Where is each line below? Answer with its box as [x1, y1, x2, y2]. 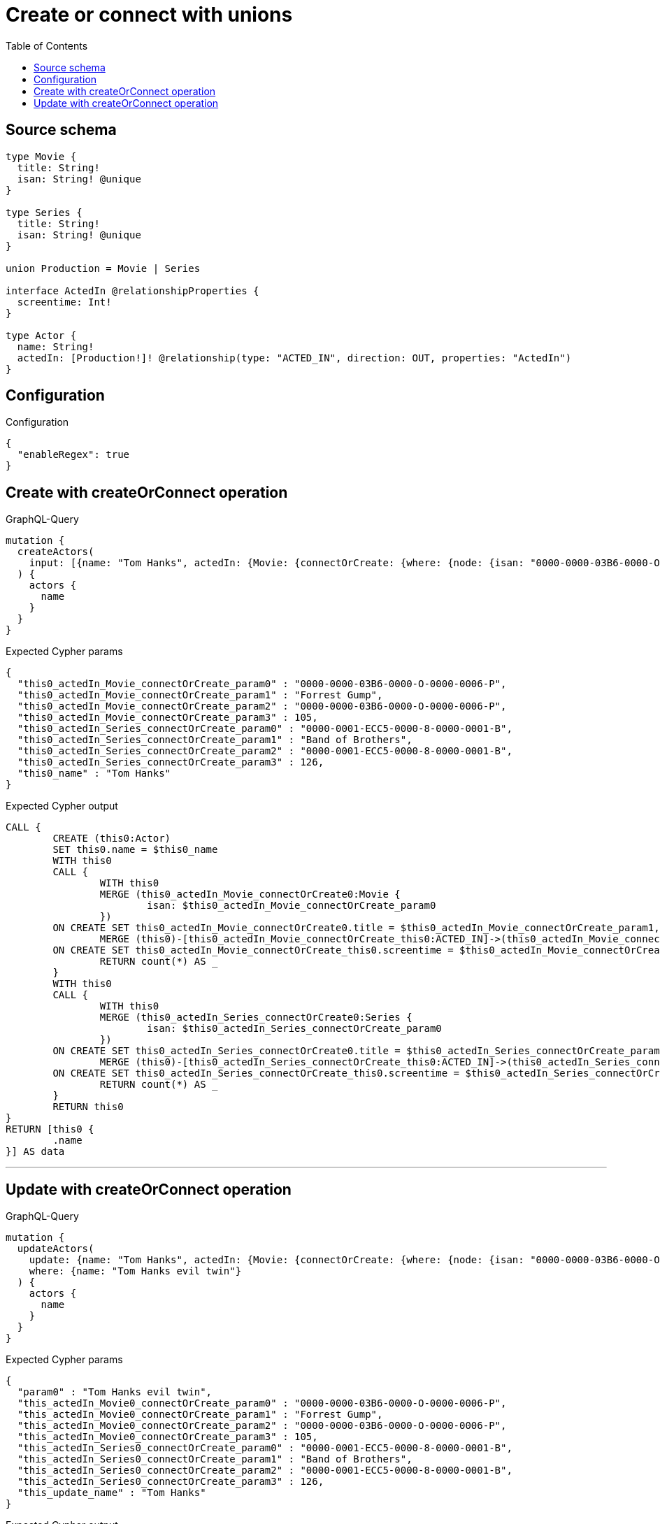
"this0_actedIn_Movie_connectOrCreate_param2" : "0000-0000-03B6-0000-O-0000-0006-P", [17, 700, 507, 712]
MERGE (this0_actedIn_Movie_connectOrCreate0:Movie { [99, 889, 401, 900]
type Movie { [6, 150, 77, 162]
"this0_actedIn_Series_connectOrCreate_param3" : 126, [17, 756, 324, 768]
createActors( [17, 546, 94, 558]
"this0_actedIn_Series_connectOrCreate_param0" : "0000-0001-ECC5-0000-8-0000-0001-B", [17, 723, 512, 735]
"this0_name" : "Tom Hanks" [17, 768, 171, 779]
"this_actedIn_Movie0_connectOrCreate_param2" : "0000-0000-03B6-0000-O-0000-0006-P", [17, 1420, 507, 1432]
